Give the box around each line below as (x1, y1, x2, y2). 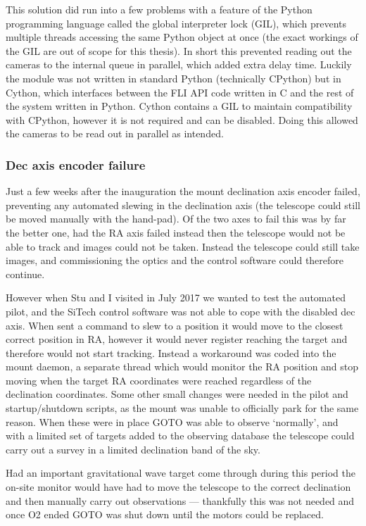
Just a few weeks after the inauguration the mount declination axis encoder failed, (6, 184, 360, 199)
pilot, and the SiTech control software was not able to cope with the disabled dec (6, 303, 355, 318)
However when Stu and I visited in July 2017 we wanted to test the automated (6, 290, 346, 305)
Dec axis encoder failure (6, 156, 146, 173)
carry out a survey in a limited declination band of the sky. (6, 442, 260, 456)
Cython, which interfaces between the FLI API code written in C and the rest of (6, 84, 354, 99)
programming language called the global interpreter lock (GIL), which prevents (6, 15, 347, 30)
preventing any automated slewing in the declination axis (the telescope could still (6, 197, 360, 212)
